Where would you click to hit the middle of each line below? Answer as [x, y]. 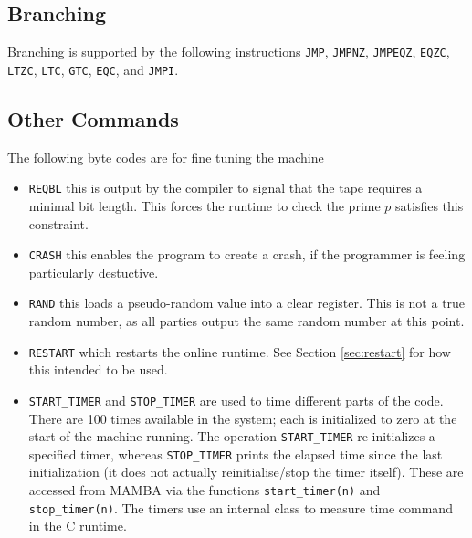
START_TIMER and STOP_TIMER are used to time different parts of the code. [236, 400]
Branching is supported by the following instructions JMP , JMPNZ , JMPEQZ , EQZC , [229, 52]
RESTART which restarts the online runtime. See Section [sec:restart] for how [240, 351]
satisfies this [430, 205]
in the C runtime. [78, 526]
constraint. [58, 223]
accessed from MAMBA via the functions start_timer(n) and [205, 490]
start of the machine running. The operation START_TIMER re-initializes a [232, 436]
